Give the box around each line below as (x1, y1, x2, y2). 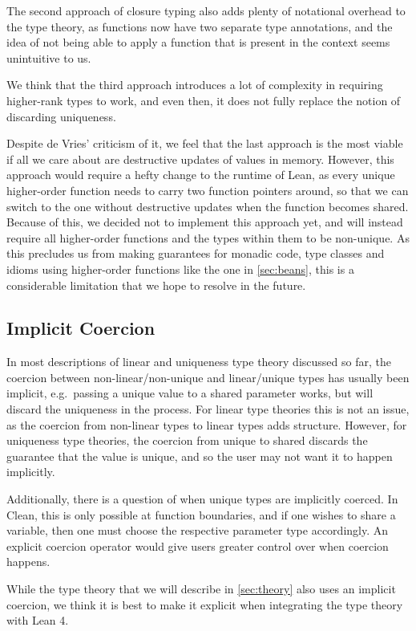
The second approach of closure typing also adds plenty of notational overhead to (6, 2, 406, 18)
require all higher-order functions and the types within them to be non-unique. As (6, 229, 410, 246)
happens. (6, 553, 50, 570)
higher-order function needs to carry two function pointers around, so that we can (6, 181, 409, 198)
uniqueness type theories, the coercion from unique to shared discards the (6, 432, 368, 449)
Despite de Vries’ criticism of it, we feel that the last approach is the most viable (6, 135, 403, 152)
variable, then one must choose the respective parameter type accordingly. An (6, 522, 389, 539)
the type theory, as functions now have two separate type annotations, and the (6, 18, 393, 35)
